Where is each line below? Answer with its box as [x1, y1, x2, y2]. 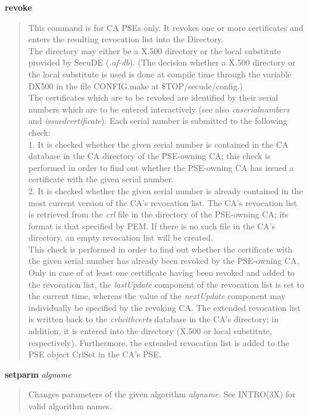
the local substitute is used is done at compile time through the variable [28, 67, 292, 80]
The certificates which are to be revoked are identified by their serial [28, 91, 278, 104]
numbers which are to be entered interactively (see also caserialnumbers [28, 102, 290, 115]
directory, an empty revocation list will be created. [28, 231, 213, 244]
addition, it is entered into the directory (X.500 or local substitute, [28, 325, 272, 337]
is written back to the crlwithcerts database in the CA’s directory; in [28, 313, 279, 325]
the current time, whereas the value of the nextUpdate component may [28, 290, 286, 302]
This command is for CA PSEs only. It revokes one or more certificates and [28, 21, 304, 33]
